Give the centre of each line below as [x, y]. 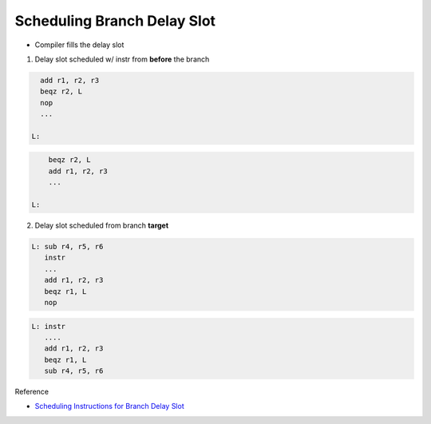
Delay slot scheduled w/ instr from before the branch [122, 59]
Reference [32, 392]
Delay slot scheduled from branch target [102, 225]
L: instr [49, 326]
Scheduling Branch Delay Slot [115, 21]
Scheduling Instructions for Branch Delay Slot [109, 406]
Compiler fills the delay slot [79, 45]
